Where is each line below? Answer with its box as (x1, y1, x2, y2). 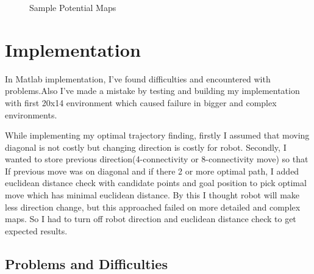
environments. (5, 108, 57, 121)
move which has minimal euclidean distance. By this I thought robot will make (5, 189, 300, 201)
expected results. (5, 224, 68, 237)
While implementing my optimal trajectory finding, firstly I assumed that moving (5, 129, 310, 142)
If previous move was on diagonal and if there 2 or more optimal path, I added (5, 164, 299, 177)
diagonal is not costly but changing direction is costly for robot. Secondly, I (5, 140, 287, 153)
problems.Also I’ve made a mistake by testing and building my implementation (5, 84, 300, 97)
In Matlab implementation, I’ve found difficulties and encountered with (5, 72, 271, 85)
